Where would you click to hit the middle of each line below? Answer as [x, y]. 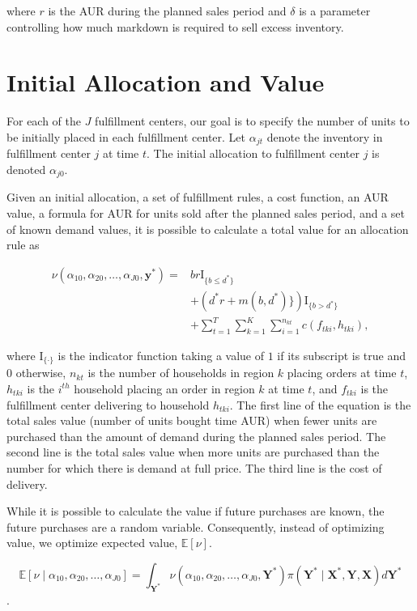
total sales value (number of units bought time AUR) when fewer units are [192, 420]
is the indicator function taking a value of [161, 355]
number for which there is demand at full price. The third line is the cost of [194, 467]
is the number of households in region [181, 373]
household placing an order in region [164, 388]
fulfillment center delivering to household [108, 404]
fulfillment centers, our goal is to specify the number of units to [252, 121]
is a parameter [335, 11]
